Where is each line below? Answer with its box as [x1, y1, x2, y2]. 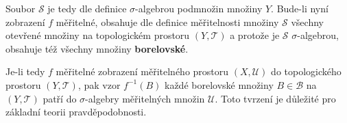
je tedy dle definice [47, 1, 127, 15]
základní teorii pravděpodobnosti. [5, 105, 147, 119]
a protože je [230, 28, 280, 42]
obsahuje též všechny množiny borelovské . [5, 41, 189, 55]
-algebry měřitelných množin [85, 91, 205, 105]
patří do [43, 91, 77, 105]
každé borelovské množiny [165, 77, 274, 92]
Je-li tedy [5, 64, 45, 79]
